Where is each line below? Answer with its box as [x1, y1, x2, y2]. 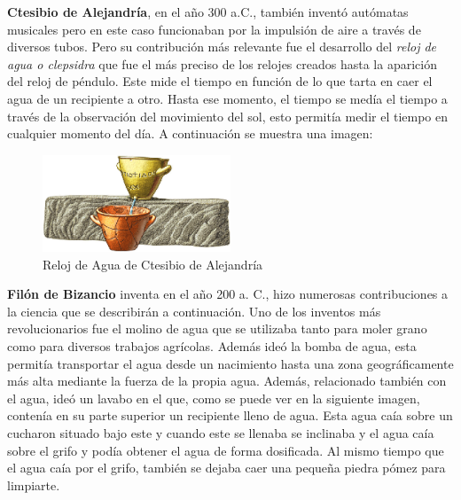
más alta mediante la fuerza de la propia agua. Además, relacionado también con [7, 371, 447, 390]
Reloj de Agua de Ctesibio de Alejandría [43, 254, 263, 273]
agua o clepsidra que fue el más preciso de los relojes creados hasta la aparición [7, 54, 437, 73]
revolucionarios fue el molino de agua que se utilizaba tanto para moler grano [7, 319, 427, 338]
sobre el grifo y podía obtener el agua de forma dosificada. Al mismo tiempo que [7, 441, 444, 459]
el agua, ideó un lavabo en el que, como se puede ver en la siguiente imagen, [7, 388, 420, 407]
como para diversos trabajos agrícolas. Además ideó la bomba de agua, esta [7, 336, 417, 355]
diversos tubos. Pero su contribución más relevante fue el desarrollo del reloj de [7, 37, 437, 56]
